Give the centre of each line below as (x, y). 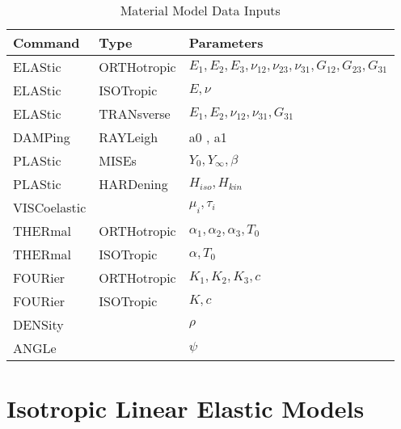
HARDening (133, 184)
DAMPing (42, 137)
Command (46, 42)
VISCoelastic (50, 207)
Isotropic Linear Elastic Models (186, 408)
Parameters (226, 42)
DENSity (38, 324)
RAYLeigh (129, 137)
